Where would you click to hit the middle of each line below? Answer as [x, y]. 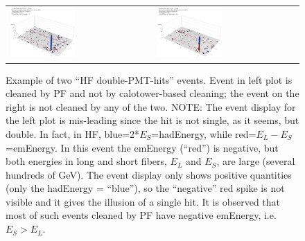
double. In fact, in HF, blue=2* [73, 133]
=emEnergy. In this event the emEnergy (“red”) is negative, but [142, 147]
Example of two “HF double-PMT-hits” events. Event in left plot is [149, 79]
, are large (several [256, 161]
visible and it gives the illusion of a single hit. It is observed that [143, 201]
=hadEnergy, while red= [204, 133]
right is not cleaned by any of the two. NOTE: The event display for [151, 106]
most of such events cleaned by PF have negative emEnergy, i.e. [141, 215]
